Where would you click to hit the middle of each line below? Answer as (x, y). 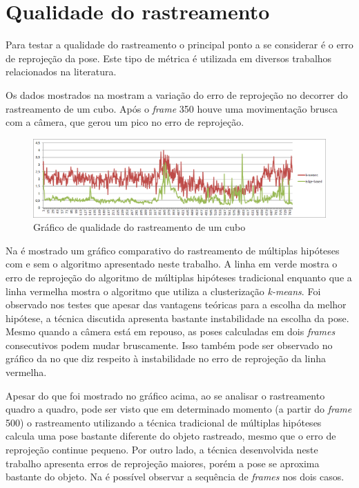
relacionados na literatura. (61, 72)
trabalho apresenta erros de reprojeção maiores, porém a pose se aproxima (163, 463)
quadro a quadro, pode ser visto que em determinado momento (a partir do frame (179, 409)
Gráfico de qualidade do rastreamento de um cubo (139, 227)
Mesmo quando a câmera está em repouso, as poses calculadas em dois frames (171, 331)
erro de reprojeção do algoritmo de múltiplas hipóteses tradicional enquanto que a (179, 277)
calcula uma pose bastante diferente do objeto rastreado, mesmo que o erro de (171, 436)
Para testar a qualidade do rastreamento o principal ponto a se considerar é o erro (179, 45)
